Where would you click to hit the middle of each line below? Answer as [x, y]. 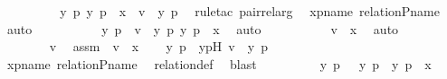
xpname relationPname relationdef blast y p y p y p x [219, 63]
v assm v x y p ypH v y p [158, 46]
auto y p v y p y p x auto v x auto [203, 28]
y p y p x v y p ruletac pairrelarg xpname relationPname [250, 11]
